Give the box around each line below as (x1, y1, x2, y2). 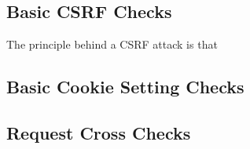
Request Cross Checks (6, 120, 191, 144)
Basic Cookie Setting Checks (6, 74, 244, 99)
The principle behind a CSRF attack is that (6, 36, 218, 53)
